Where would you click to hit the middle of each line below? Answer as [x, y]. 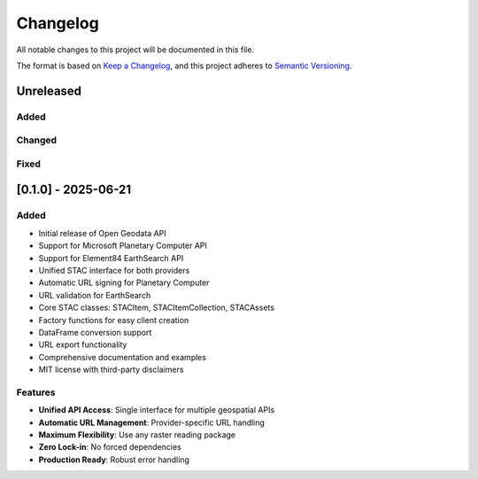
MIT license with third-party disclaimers [111, 370]
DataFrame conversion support [95, 332]
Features [36, 392]
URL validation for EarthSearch [95, 295]
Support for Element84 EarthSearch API [111, 258]
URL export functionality [83, 344]
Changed [37, 140]
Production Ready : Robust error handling [114, 460]
